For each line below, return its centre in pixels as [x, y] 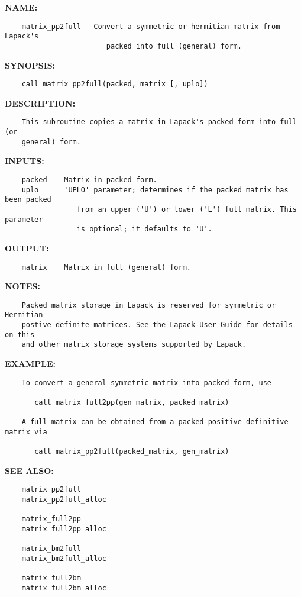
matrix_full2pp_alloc [64, 529]
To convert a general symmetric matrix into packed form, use [147, 383]
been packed [28, 200]
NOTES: [22, 286]
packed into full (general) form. [174, 46]
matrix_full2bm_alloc [64, 588]
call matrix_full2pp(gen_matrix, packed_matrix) [132, 402]
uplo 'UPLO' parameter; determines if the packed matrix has [155, 190]
